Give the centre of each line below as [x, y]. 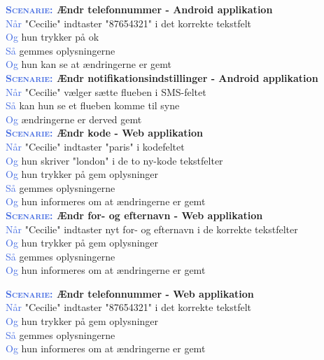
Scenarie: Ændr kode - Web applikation [105, 133]
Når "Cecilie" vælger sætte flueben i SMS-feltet [106, 91]
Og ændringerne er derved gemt [74, 119]
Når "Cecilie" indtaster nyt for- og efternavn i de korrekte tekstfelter [152, 229]
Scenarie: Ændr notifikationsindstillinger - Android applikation [162, 77]
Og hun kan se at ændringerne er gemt [89, 64]
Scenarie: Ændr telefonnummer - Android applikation [139, 9]
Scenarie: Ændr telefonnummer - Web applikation [130, 293]
